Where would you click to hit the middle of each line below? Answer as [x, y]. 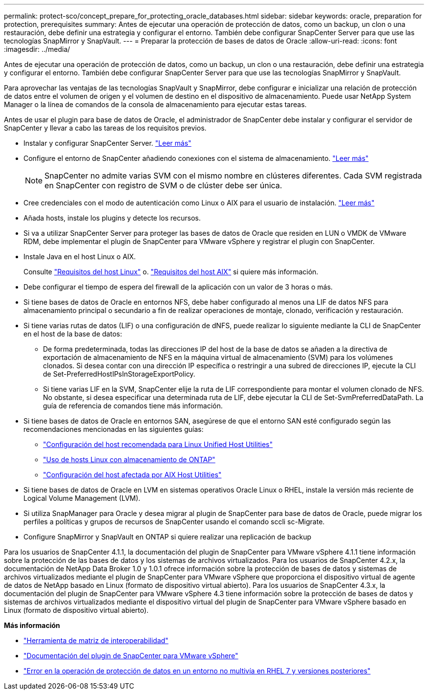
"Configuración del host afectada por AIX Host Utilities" [132, 475]
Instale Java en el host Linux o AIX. [80, 257]
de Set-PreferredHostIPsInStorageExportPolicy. [119, 374]
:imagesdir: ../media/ [37, 49]
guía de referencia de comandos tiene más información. [133, 406]
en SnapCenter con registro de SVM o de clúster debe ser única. [163, 185]
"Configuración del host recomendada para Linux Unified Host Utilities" [158, 444]
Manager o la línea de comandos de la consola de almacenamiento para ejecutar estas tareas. [155, 104]
